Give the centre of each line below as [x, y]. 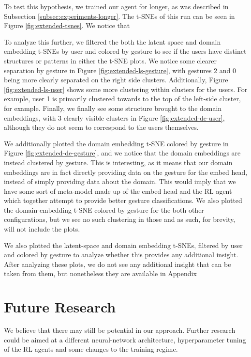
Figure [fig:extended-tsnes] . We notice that [67, 25]
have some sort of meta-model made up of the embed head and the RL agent [118, 191]
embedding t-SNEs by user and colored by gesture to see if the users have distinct [125, 51]
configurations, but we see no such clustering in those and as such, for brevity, [120, 219]
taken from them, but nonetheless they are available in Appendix [100, 273]
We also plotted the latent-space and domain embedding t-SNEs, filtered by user [123, 245]
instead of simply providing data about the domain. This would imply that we [120, 181]
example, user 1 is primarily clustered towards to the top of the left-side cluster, [122, 99]
